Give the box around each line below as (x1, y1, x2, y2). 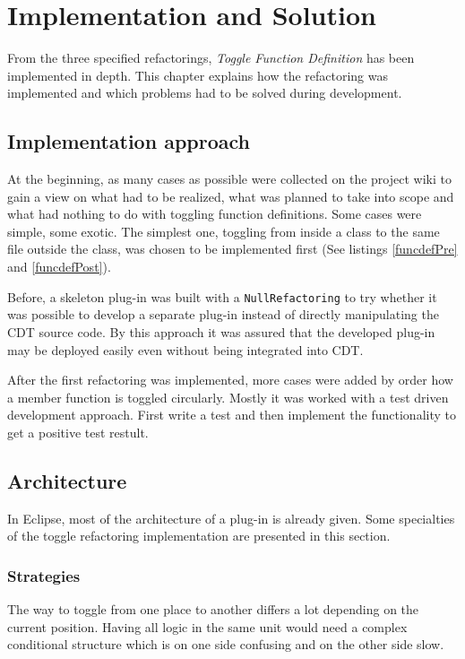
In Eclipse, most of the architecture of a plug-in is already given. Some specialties (7, 508, 455, 527)
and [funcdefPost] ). (7, 257, 111, 276)
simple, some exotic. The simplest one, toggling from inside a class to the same (7, 221, 440, 240)
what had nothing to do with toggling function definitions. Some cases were (7, 204, 422, 223)
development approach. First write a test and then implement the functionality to (7, 405, 456, 424)
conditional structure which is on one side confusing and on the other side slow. (7, 635, 444, 654)
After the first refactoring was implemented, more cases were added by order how (7, 370, 453, 389)
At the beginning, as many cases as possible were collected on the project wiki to (7, 169, 452, 188)
